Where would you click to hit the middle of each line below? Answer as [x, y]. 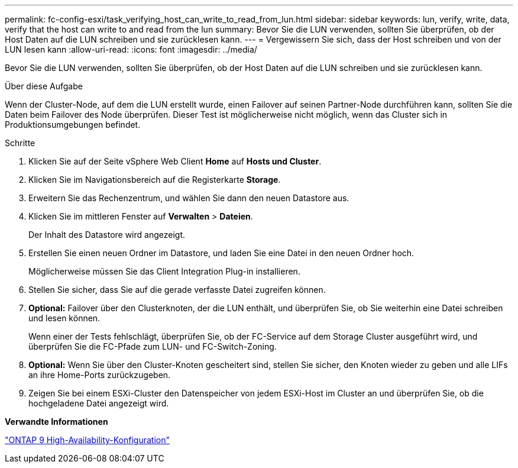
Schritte [20, 143]
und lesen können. [64, 318]
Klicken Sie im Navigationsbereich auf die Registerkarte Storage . [155, 180]
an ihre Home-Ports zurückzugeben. [100, 375]
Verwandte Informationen [56, 422]
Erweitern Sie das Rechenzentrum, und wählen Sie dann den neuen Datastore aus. [189, 198]
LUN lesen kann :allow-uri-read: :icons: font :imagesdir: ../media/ [131, 49]
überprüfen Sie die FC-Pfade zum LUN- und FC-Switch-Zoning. [153, 346]
